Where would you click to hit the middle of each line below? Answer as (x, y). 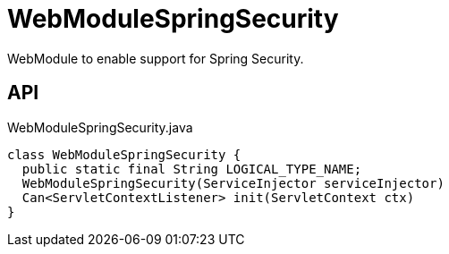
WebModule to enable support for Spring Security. (156, 58)
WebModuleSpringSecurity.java (100, 127)
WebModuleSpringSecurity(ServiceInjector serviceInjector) (233, 183)
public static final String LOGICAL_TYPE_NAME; (192, 169)
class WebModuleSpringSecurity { (124, 154)
